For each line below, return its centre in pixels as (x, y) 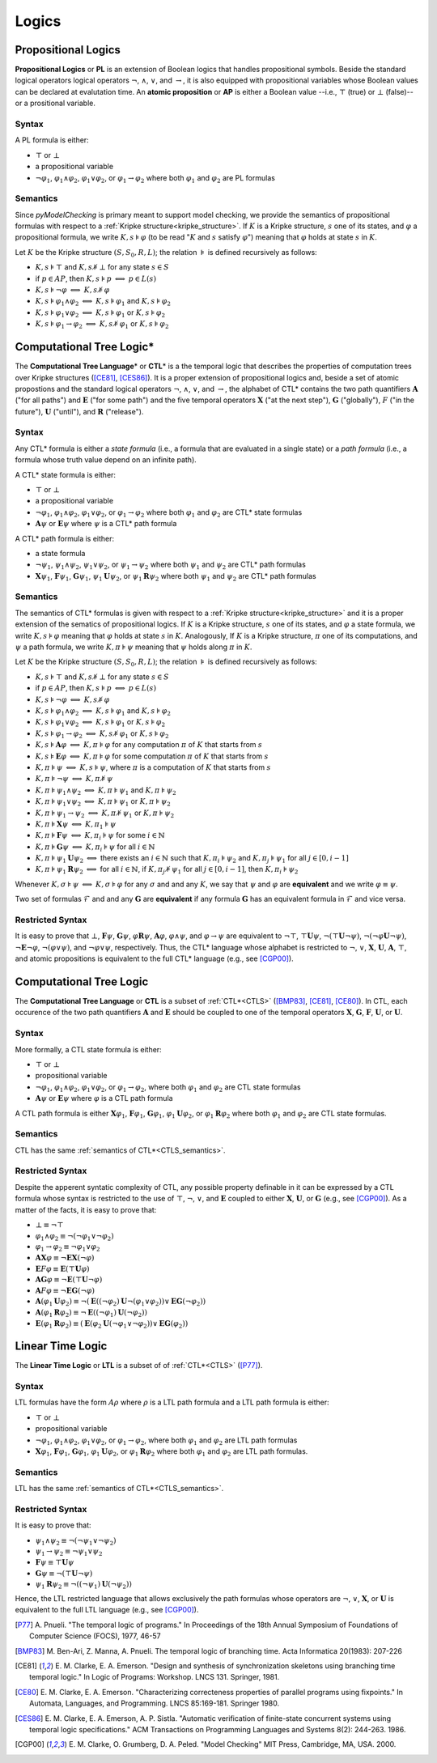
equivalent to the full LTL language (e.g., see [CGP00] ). (107, 1610)
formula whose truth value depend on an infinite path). (106, 460)
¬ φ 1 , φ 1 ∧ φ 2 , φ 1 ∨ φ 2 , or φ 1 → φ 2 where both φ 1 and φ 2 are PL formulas (155, 178)
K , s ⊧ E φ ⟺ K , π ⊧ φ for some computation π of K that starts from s (152, 756)
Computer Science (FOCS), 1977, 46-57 (95, 1636)
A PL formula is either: (52, 140)
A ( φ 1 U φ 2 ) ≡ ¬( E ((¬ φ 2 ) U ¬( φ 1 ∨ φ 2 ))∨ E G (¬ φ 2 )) (121, 1302)
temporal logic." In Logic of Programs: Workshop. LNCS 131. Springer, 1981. (155, 1677)
